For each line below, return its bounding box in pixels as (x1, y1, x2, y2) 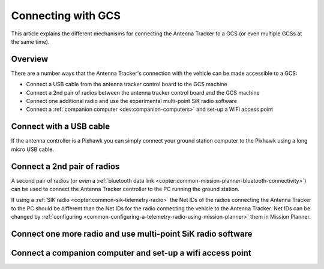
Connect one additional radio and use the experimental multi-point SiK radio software (26, 98, 237, 105)
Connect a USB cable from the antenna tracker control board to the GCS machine (26, 81, 227, 88)
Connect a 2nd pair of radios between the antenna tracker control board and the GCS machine (26, 89, 260, 96)
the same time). (11, 38, 50, 45)
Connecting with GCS (11, 9, 121, 22)
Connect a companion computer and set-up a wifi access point (11, 248, 251, 258)
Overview (11, 54, 49, 64)
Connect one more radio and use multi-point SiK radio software (11, 228, 253, 239)
